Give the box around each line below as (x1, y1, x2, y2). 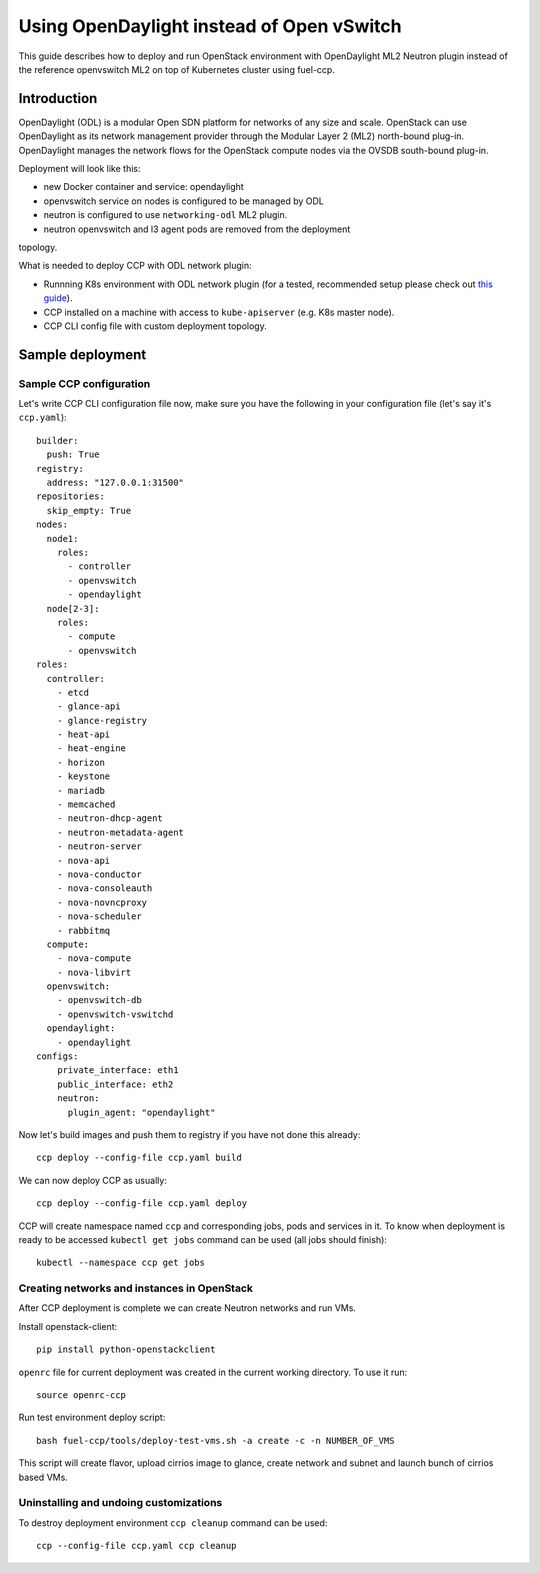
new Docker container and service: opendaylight (43, 181, 244, 193)
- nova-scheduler (56, 911, 142, 922)
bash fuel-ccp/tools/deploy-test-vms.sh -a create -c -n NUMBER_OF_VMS (36, 1435, 395, 1446)
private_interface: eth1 (56, 1065, 179, 1076)
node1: (46, 533, 79, 544)
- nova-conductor (56, 868, 142, 880)
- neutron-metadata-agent (56, 826, 185, 838)
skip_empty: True (46, 505, 132, 516)
